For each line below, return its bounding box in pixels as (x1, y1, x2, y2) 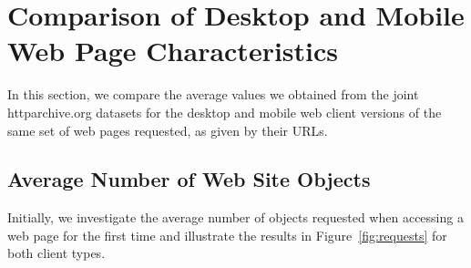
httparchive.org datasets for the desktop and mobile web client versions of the (7, 102, 442, 121)
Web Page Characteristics (7, 32, 339, 69)
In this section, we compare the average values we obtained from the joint (7, 85, 419, 104)
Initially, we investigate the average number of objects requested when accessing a (7, 208, 464, 227)
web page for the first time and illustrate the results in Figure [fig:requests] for (7, 225, 447, 244)
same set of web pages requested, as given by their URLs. (7, 120, 328, 139)
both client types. (7, 243, 106, 263)
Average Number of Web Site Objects (7, 165, 371, 193)
